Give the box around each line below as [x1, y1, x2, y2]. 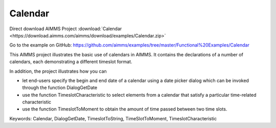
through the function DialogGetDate [22, 84, 98, 91]
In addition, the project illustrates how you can [9, 68, 107, 74]
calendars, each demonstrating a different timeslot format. [9, 59, 132, 65]
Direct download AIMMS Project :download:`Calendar [9, 26, 122, 32]
